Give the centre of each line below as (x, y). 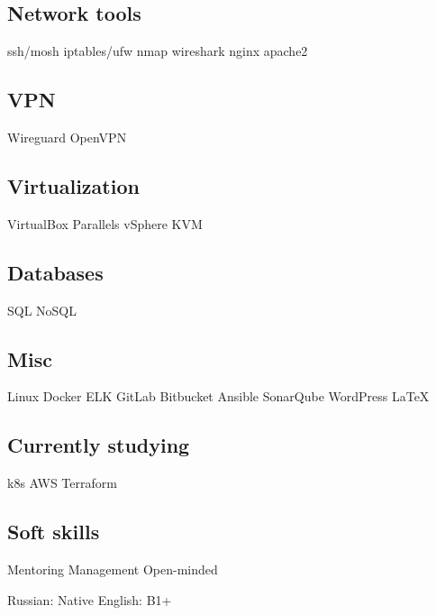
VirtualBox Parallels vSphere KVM (105, 223)
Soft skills (54, 532)
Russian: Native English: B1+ (90, 599)
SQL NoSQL (42, 310)
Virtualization (73, 185)
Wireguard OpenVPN (67, 137)
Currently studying (99, 445)
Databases (55, 272)
